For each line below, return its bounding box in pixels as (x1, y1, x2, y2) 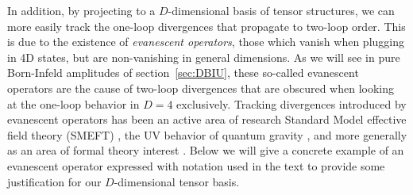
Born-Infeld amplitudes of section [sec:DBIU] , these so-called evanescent (7, 64, 359, 81)
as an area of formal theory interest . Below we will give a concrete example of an (7, 142, 404, 159)
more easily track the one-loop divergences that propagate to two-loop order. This (7, 17, 406, 34)
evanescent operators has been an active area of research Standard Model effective (7, 111, 407, 128)
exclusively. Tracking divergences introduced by (176, 95, 407, 112)
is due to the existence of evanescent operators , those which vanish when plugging (7, 33, 404, 50)
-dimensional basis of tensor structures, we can (168, 2, 395, 18)
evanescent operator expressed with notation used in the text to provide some (7, 157, 385, 174)
